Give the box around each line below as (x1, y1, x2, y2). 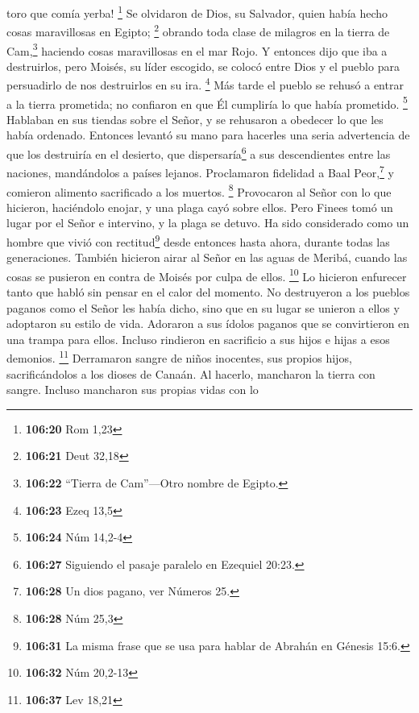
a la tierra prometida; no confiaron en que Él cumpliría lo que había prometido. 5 (6, 93, 408, 112)
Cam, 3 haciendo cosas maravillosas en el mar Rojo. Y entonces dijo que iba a (6, 39, 388, 59)
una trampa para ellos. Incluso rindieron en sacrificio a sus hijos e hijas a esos (6, 330, 390, 347)
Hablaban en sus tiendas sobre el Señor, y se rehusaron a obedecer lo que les (6, 110, 384, 127)
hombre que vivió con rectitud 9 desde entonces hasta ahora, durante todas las (6, 230, 390, 250)
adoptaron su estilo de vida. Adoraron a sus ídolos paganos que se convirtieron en (6, 315, 410, 332)
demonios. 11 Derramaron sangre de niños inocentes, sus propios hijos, (6, 347, 352, 367)
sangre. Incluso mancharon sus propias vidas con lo (6, 381, 259, 398)
